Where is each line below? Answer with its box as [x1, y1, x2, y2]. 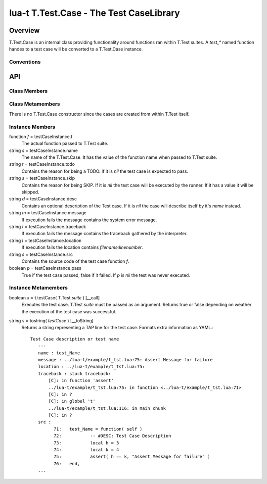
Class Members [9, 87, 48, 94]
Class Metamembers [9, 100, 60, 107]
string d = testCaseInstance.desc [9, 196, 77, 202]
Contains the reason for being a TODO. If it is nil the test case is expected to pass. [21, 168, 188, 174]
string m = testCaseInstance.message [9, 210, 87, 216]
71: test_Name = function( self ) [53, 426, 143, 432]
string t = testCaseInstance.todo [9, 161, 75, 167]
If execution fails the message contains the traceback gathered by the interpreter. [21, 231, 188, 237]
